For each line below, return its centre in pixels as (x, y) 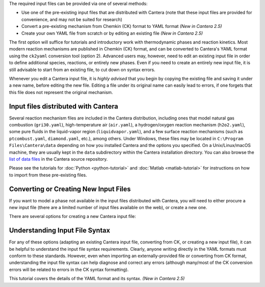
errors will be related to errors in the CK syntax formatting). (69, 269)
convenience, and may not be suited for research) (72, 19)
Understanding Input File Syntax (60, 230)
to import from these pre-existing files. (48, 175)
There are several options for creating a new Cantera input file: (72, 216)
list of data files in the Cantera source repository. (58, 159)
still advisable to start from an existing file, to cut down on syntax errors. (82, 70)
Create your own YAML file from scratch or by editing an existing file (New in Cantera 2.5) (112, 33)
